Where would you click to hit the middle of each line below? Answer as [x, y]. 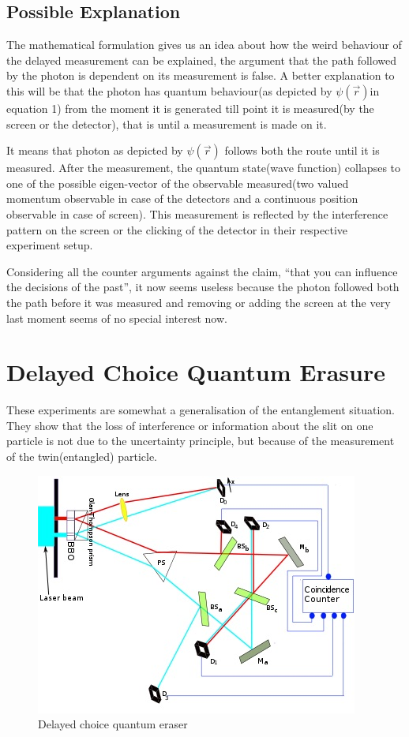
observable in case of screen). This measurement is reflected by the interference [197, 213]
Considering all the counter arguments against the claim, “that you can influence [202, 271]
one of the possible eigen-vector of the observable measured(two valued [178, 183]
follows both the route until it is [302, 150]
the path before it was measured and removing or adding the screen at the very [199, 302]
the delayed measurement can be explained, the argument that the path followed [202, 60]
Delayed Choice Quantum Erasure [196, 372]
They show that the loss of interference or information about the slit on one [190, 425]
